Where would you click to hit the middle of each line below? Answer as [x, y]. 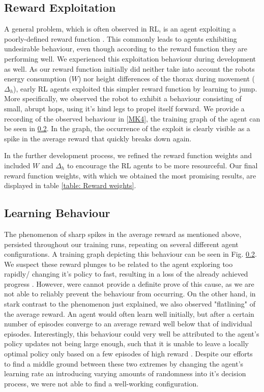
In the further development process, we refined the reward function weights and [128, 155]
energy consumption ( [38, 79]
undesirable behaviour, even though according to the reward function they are [126, 49]
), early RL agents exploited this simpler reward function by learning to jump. [135, 88]
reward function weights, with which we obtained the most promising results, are [130, 175]
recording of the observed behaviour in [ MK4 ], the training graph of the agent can [132, 118]
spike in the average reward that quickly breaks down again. [98, 138]
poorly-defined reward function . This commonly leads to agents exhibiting [121, 38]
